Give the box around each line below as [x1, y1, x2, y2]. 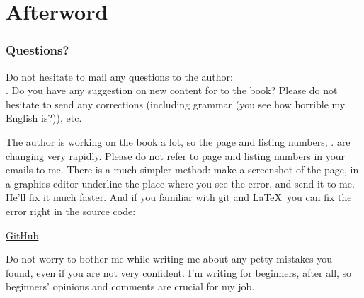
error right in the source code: [6, 203, 136, 218]
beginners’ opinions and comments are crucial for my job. [6, 279, 255, 294]
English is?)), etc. [6, 110, 82, 125]
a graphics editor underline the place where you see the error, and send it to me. [6, 176, 355, 190]
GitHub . [6, 227, 42, 242]
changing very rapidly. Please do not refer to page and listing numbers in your [6, 148, 346, 163]
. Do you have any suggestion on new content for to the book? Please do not [6, 83, 338, 98]
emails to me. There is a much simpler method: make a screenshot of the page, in [6, 162, 359, 177]
